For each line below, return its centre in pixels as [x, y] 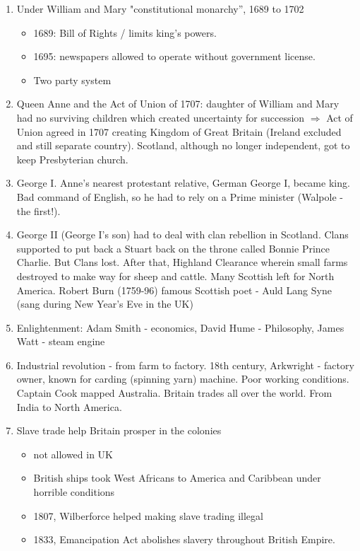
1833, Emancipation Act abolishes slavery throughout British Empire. [184, 539]
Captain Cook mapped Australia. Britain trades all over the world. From [174, 393]
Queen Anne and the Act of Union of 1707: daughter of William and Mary [178, 104]
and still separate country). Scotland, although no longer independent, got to [183, 145]
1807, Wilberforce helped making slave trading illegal [148, 515]
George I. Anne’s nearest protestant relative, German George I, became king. [183, 183]
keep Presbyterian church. [72, 159]
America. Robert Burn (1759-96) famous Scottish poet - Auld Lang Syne [174, 290]
